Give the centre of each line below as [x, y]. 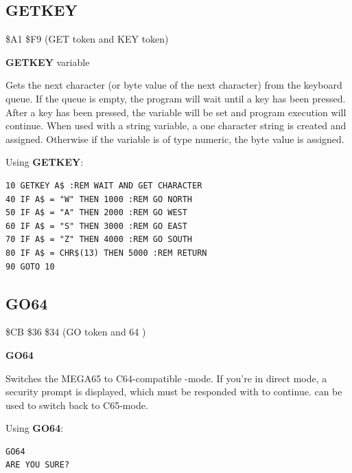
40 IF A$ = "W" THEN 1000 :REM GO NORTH [99, 199]
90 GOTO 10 [30, 266]
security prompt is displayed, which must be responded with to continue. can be [174, 392]
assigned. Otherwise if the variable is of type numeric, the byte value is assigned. [175, 139]
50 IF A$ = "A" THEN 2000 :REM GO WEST [96, 213]
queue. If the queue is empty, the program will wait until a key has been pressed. [176, 98]
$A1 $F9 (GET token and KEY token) [87, 39]
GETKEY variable [48, 62]
